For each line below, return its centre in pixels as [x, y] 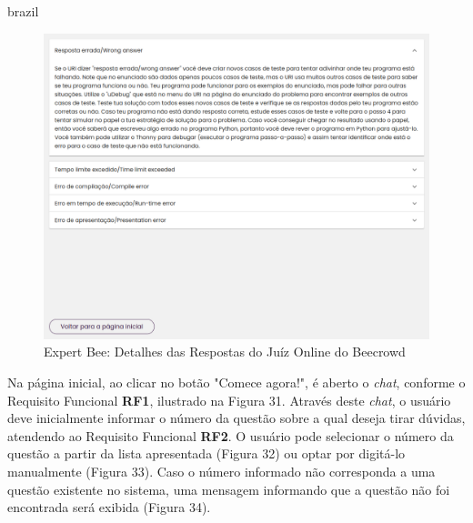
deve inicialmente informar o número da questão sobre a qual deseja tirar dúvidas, [236, 418]
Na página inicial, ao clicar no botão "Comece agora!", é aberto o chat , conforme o [236, 382]
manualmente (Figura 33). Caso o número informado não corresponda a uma [221, 471]
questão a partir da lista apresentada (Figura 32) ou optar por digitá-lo [206, 453]
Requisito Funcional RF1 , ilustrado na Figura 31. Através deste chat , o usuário [229, 400]
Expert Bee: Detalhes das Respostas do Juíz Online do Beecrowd [225, 352]
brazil [23, 11]
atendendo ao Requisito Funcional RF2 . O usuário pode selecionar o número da [231, 435]
